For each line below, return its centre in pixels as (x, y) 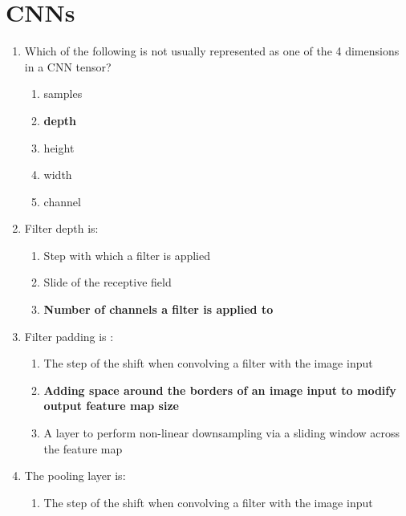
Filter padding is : (69, 336)
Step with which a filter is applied (127, 255)
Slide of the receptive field (108, 282)
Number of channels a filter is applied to (158, 309)
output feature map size (111, 406)
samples (63, 93)
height (59, 147)
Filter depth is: (61, 228)
